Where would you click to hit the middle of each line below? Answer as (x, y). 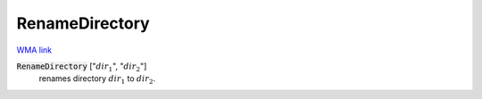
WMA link (34, 50)
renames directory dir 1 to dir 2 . (97, 80)
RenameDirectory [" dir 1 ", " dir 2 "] (82, 67)
